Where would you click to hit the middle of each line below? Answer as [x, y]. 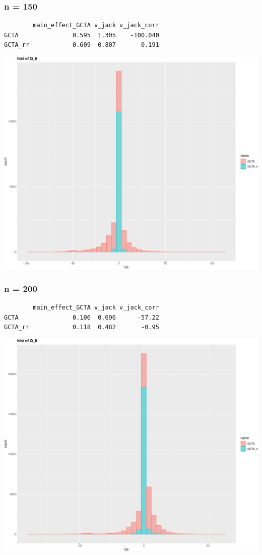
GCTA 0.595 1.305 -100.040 [82, 35]
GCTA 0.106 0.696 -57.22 [82, 317]
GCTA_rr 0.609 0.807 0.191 [82, 45]
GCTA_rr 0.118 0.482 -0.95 [82, 327]
